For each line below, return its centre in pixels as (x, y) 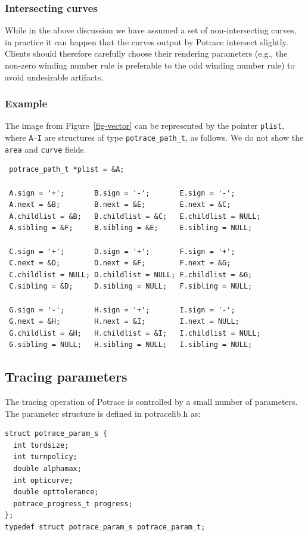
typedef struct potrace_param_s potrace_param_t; (105, 527)
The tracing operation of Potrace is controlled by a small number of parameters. (151, 402)
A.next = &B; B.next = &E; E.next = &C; (120, 205)
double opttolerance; (56, 492)
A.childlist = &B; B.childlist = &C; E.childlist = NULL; (135, 216)
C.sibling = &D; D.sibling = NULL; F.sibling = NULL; (131, 286)
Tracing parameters (66, 377)
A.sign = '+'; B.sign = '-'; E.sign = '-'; (122, 193)
